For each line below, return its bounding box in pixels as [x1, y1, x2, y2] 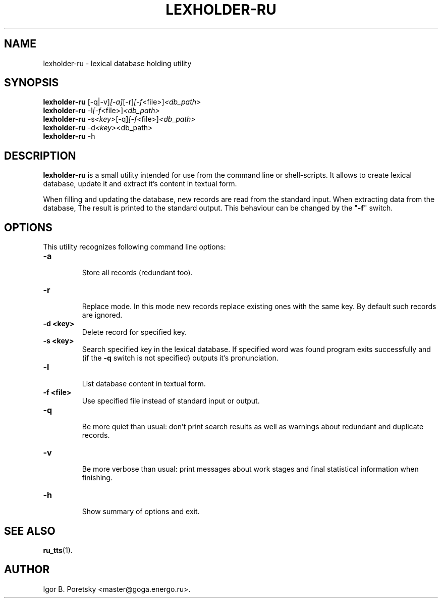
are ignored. [82, 311, 123, 320]
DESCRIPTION [4, 149, 76, 162]
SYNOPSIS [4, 76, 59, 89]
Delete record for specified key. [82, 328, 187, 337]
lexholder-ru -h [43, 132, 95, 141]
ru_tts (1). [43, 545, 73, 555]
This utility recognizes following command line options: [43, 242, 226, 252]
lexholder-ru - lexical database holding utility [43, 59, 192, 68]
